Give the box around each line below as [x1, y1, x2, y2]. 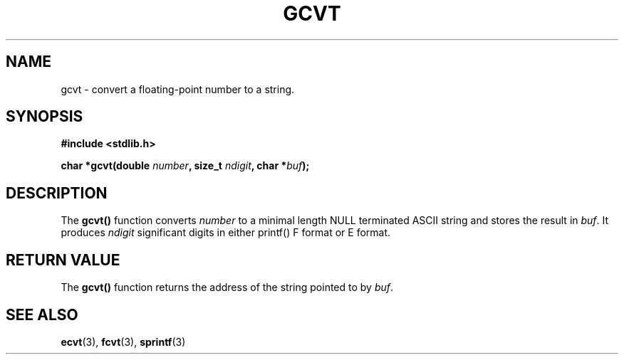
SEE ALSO [6, 305, 78, 324]
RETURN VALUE [6, 250, 120, 269]
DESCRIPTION [6, 184, 108, 202]
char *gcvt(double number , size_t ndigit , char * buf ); [61, 159, 310, 172]
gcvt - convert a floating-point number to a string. [61, 83, 295, 95]
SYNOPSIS [6, 107, 83, 126]
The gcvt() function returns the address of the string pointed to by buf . [61, 281, 394, 294]
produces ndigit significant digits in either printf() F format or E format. [61, 226, 391, 239]
